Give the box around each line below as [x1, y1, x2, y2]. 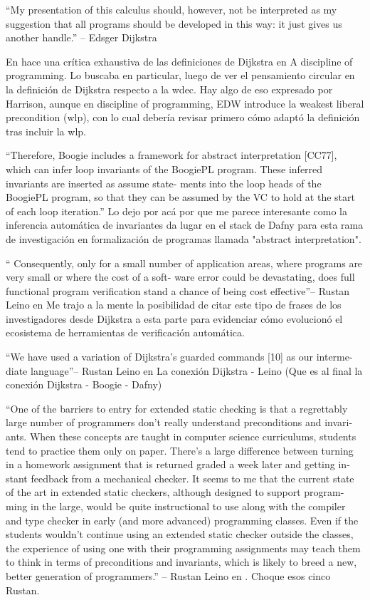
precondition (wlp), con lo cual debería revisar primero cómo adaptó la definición [6, 110, 360, 125]
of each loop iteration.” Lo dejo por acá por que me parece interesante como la [6, 203, 347, 218]
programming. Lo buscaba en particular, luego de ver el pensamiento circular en [6, 68, 355, 83]
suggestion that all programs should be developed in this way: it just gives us [6, 16, 342, 31]
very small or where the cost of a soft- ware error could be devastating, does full [6, 269, 355, 284]
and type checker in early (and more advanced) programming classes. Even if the [6, 512, 359, 527]
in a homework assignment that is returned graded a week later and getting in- [6, 457, 350, 472]
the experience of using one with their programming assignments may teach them [6, 540, 361, 555]
